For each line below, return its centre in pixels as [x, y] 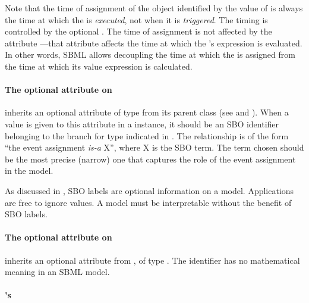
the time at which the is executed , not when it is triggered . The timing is [136, 19]
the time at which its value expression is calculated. [99, 66]
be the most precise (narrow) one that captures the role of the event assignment [150, 159]
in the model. [29, 171]
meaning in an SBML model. [57, 272]
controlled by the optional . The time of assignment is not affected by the [138, 31]
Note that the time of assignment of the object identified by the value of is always [154, 8]
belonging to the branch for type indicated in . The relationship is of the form [147, 135]
